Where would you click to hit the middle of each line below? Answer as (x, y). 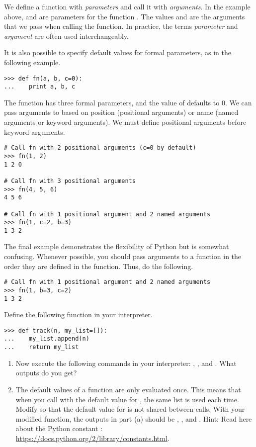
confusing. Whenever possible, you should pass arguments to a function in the (123, 256)
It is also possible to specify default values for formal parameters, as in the (118, 52)
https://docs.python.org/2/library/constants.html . (92, 438)
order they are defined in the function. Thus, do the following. (99, 266)
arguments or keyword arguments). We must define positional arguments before (125, 122)
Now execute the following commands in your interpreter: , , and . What (126, 363)
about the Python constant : (59, 428)
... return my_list (42, 347)
